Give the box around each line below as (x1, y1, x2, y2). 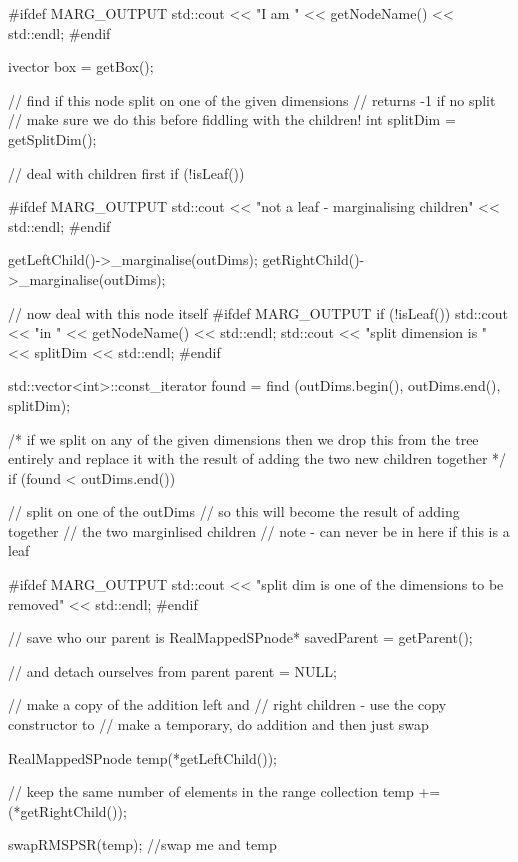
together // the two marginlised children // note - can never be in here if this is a (8, 520, 510, 541)
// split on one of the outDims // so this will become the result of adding (8, 501, 460, 522)
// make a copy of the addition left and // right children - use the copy (8, 694, 447, 715)
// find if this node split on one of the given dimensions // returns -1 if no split (8, 89, 496, 110)
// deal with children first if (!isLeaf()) (8, 162, 245, 183)
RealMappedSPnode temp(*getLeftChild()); (8, 747, 277, 768)
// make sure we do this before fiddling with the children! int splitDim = (8, 109, 456, 130)
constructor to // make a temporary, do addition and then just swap (8, 714, 429, 735)
